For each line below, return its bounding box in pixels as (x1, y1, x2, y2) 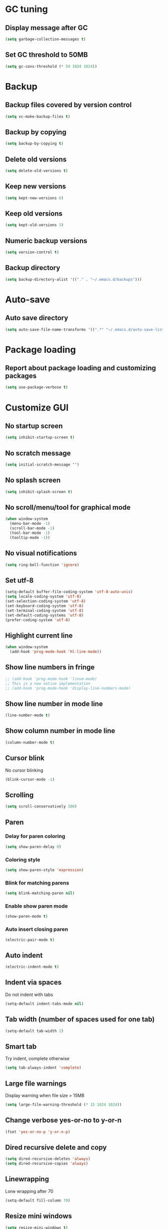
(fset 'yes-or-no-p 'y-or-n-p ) (5, 1129, 70, 1134)
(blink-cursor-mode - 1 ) (5, 777, 55, 782)
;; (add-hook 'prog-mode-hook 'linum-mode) (5, 676, 97, 681)
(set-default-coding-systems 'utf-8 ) (5, 612, 84, 618)
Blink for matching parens (5, 879, 69, 886)
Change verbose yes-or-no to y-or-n (5, 1116, 121, 1125)
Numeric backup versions (5, 237, 87, 245)
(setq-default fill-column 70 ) (5, 1198, 70, 1203)
